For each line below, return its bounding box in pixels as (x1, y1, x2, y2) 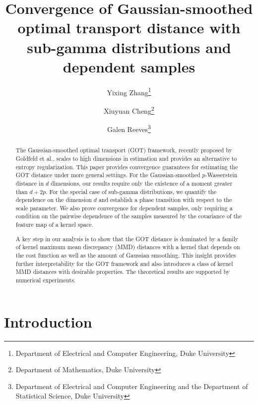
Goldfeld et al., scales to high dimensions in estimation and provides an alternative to (15, 154, 237, 162)
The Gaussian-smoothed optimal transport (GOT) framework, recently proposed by (15, 146, 232, 154)
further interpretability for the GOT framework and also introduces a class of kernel (15, 259, 233, 268)
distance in (15, 179, 44, 187)
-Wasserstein (205, 171, 238, 179)
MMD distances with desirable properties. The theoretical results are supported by (15, 268, 230, 276)
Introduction (4, 311, 92, 332)
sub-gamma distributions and (27, 37, 231, 57)
